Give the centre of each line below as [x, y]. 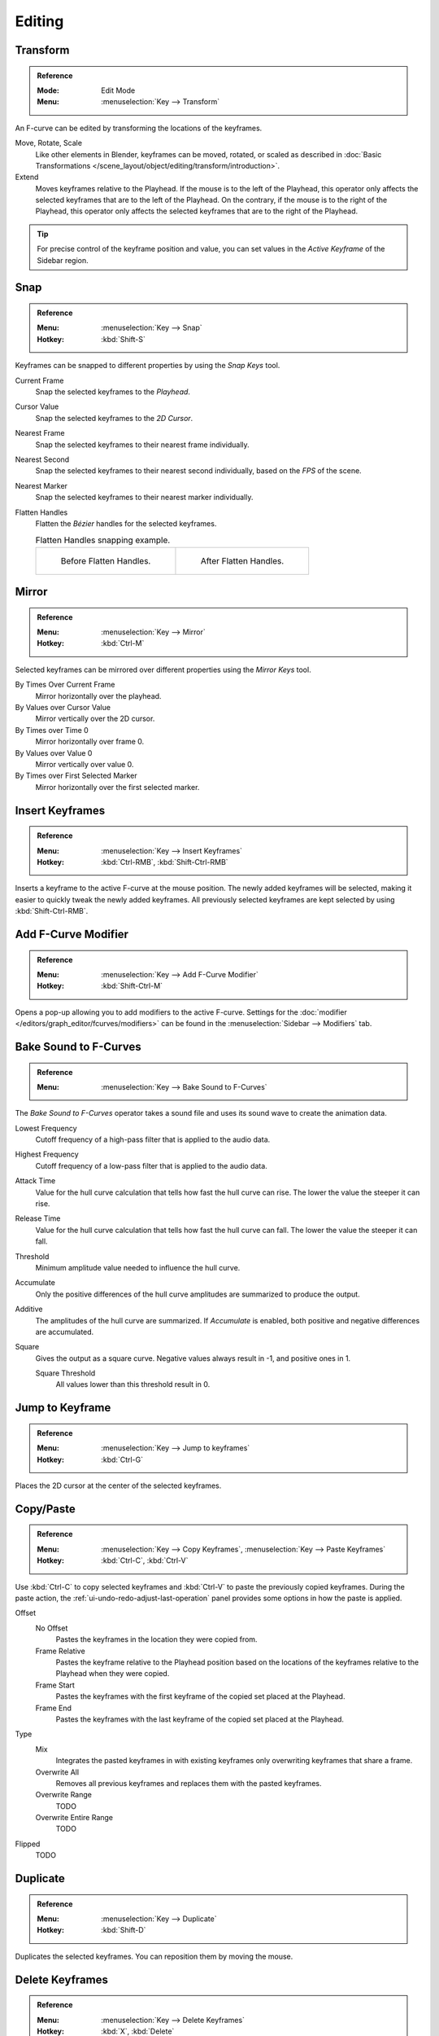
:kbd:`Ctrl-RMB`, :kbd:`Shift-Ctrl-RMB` [165, 862]
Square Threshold [65, 1373]
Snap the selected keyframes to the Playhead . [113, 392]
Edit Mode [118, 90]
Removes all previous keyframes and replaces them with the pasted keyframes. [189, 1783]
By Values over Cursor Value [63, 708]
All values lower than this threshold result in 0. [133, 1384]
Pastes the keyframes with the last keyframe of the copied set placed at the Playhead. [200, 1719]
